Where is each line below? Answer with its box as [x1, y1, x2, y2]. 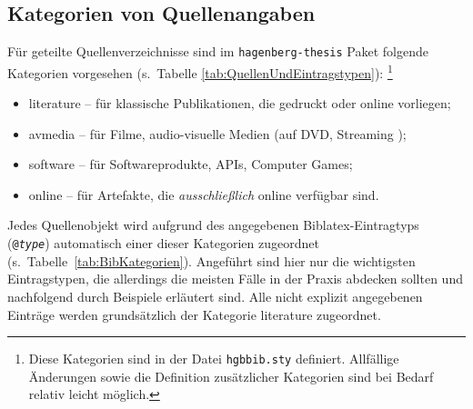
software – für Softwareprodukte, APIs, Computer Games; [28, 155, 353, 174]
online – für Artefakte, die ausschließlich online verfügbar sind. [28, 185, 379, 204]
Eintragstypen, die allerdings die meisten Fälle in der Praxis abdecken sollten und [7, 269, 463, 288]
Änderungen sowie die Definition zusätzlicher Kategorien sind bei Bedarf [28, 366, 434, 385]
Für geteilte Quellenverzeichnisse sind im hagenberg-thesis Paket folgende [7, 42, 428, 61]
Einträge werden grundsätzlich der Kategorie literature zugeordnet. [7, 304, 381, 324]
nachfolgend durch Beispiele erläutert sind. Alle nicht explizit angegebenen [7, 286, 423, 305]
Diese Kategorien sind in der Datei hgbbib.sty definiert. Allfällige [28, 349, 399, 368]
